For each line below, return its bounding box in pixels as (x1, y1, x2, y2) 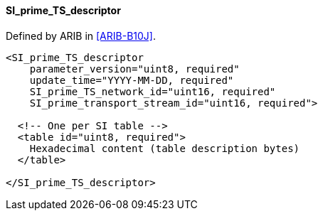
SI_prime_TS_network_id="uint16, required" (29, 85, 276, 97)
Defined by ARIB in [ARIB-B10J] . (6, 29, 156, 42)
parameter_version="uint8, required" (29, 63, 240, 75)
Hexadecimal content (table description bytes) (29, 142, 300, 154)
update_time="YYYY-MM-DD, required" (29, 74, 234, 86)
